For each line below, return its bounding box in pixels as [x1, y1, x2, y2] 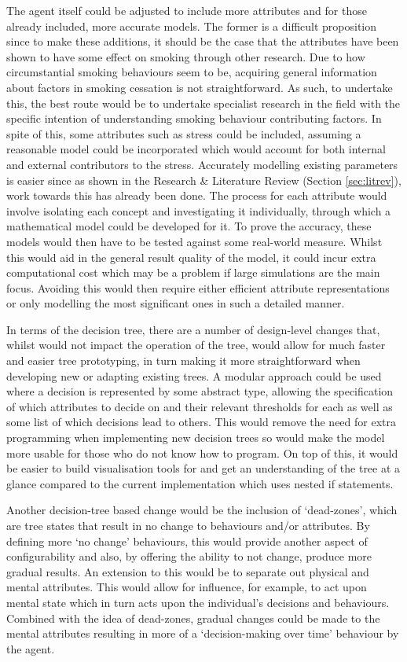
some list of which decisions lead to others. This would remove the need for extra [6, 414, 397, 430]
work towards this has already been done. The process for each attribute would [6, 187, 387, 204]
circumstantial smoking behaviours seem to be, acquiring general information [6, 64, 377, 80]
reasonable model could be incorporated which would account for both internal [6, 141, 386, 157]
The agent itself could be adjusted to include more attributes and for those [6, 2, 367, 18]
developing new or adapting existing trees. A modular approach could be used [6, 367, 382, 384]
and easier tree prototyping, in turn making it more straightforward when [6, 352, 361, 369]
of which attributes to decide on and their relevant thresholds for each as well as [6, 398, 393, 414]
